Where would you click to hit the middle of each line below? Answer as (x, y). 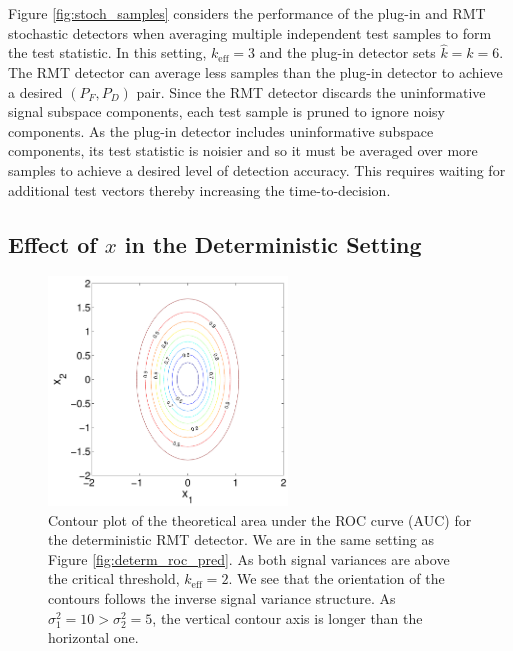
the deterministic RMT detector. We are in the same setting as (241, 539)
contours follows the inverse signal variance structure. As (222, 597)
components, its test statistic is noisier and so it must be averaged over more (243, 150)
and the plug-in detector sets (347, 52)
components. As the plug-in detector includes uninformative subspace (221, 130)
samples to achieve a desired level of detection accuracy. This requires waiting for (257, 169)
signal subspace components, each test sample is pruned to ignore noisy (226, 111)
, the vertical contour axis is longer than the (287, 617)
